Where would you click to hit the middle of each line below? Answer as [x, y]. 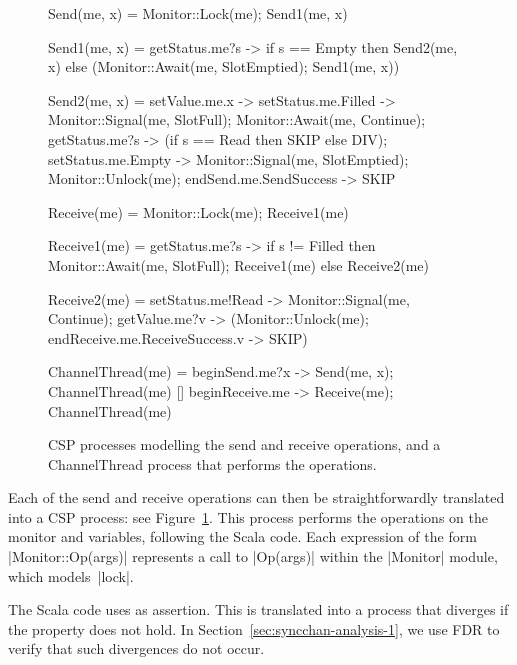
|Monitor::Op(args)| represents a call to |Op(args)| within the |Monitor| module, [253, 556]
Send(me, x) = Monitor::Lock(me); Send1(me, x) [198, 13]
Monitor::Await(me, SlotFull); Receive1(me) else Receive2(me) [238, 264]
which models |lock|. [71, 575]
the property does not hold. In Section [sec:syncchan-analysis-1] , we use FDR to [254, 628]
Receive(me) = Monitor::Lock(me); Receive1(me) [198, 211]
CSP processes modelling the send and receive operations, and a [244, 444]
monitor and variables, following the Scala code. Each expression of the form [242, 536]
